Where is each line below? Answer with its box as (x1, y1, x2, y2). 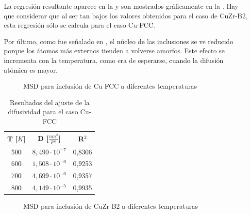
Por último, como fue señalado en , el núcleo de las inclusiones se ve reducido (4, 36, 234, 46)
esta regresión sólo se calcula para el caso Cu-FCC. (4, 20, 155, 30)
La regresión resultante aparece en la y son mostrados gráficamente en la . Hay (4, 1, 238, 11)
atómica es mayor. (4, 64, 58, 75)
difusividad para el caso (8, 107, 78, 117)
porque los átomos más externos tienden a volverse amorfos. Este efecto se (4, 46, 225, 56)
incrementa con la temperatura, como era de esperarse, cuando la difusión (4, 55, 224, 65)
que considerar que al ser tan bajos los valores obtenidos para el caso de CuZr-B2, (4, 10, 248, 20)
